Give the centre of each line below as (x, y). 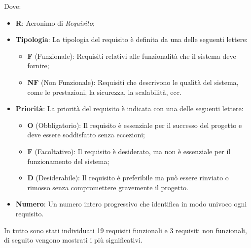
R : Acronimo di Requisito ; (55, 22)
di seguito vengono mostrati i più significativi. (73, 240)
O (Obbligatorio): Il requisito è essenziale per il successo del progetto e (135, 125)
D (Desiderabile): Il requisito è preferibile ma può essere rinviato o (128, 178)
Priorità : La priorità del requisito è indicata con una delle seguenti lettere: (129, 108)
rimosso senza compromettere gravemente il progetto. (108, 187)
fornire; (38, 65)
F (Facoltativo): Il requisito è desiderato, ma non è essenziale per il (129, 151)
